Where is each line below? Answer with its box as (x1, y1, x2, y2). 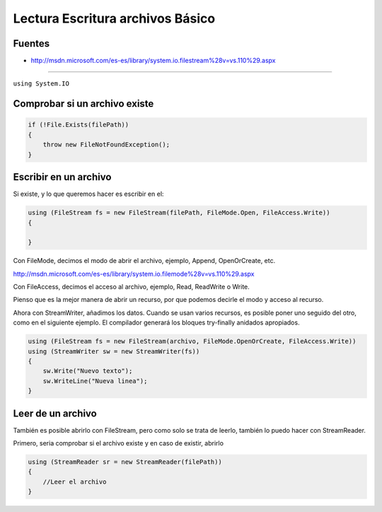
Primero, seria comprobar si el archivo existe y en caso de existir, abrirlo (13, 439, 224, 448)
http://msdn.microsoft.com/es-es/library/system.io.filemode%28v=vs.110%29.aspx (13, 269, 255, 278)
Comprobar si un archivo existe (13, 98, 154, 110)
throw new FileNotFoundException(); (42, 141, 170, 149)
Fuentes (13, 37, 50, 50)
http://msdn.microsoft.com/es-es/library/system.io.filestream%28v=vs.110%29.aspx (30, 57, 276, 65)
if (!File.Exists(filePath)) (28, 121, 129, 129)
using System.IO (13, 80, 70, 88)
